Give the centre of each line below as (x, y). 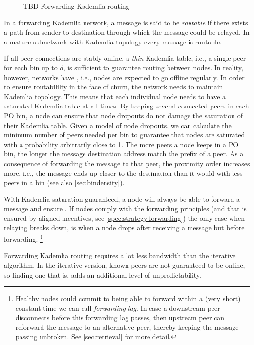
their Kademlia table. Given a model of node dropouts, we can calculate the (118, 125)
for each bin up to (31, 67)
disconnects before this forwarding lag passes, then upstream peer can (120, 317)
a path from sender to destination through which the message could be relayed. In (127, 32)
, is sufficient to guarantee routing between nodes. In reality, (153, 67)
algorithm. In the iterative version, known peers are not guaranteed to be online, (125, 265)
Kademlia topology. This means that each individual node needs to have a (115, 96)
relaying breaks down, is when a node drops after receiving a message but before (124, 227)
